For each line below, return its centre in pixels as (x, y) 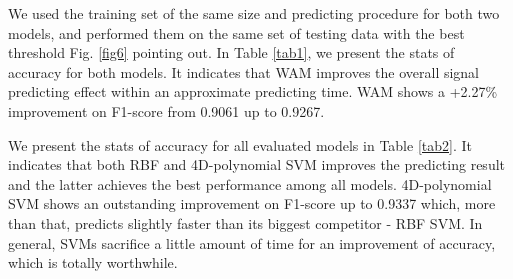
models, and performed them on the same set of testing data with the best (236, 32)
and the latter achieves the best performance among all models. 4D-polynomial (250, 183)
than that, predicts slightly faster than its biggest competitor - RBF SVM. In (245, 222)
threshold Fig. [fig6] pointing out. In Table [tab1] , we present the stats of (231, 52)
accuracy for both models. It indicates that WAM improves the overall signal (244, 71)
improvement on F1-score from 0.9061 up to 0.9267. (166, 110)
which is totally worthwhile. (93, 262)
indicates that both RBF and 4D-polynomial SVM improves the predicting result (256, 164)
